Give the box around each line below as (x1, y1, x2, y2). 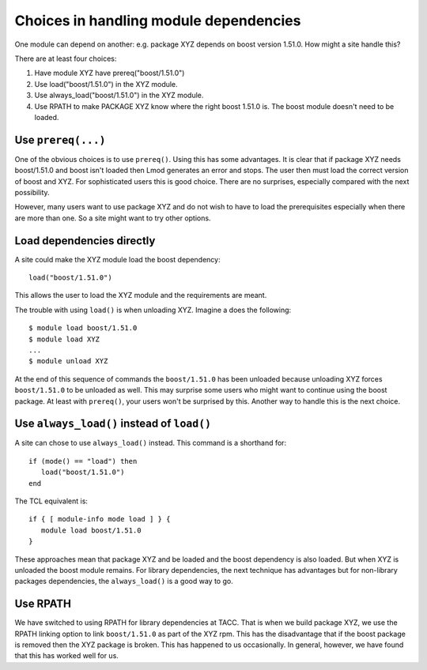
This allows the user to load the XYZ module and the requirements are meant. (14, 291, 267, 300)
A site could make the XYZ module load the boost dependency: (14, 254, 221, 264)
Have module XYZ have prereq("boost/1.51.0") (34, 68, 185, 78)
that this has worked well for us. (14, 651, 119, 661)
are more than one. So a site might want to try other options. (14, 213, 211, 223)
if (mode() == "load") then (28, 457, 138, 465)
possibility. (14, 187, 51, 197)
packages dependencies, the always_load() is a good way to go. (14, 577, 233, 586)
